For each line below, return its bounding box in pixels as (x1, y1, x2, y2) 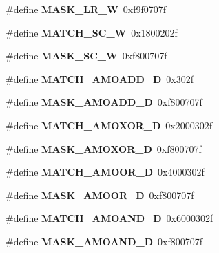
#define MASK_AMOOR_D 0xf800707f (6, 187, 194, 202)
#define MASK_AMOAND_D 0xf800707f (6, 234, 202, 248)
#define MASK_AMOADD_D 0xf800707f (6, 95, 202, 109)
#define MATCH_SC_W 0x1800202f (6, 25, 178, 39)
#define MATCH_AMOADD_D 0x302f (6, 71, 194, 86)
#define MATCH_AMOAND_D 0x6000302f (6, 211, 213, 225)
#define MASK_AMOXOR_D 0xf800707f (6, 141, 202, 156)
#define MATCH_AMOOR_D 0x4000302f (6, 165, 205, 179)
